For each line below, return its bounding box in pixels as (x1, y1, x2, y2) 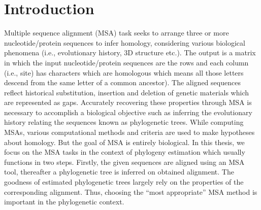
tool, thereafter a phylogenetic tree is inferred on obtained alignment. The (4, 166, 234, 177)
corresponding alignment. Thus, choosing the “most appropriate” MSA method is (4, 186, 257, 197)
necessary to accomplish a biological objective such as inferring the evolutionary (4, 107, 252, 117)
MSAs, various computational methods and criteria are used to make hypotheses (4, 127, 255, 137)
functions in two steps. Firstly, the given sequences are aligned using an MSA (4, 156, 245, 167)
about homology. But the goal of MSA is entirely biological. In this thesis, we (4, 136, 245, 147)
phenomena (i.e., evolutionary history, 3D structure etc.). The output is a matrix (4, 47, 256, 58)
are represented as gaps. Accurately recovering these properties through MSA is (4, 97, 252, 108)
